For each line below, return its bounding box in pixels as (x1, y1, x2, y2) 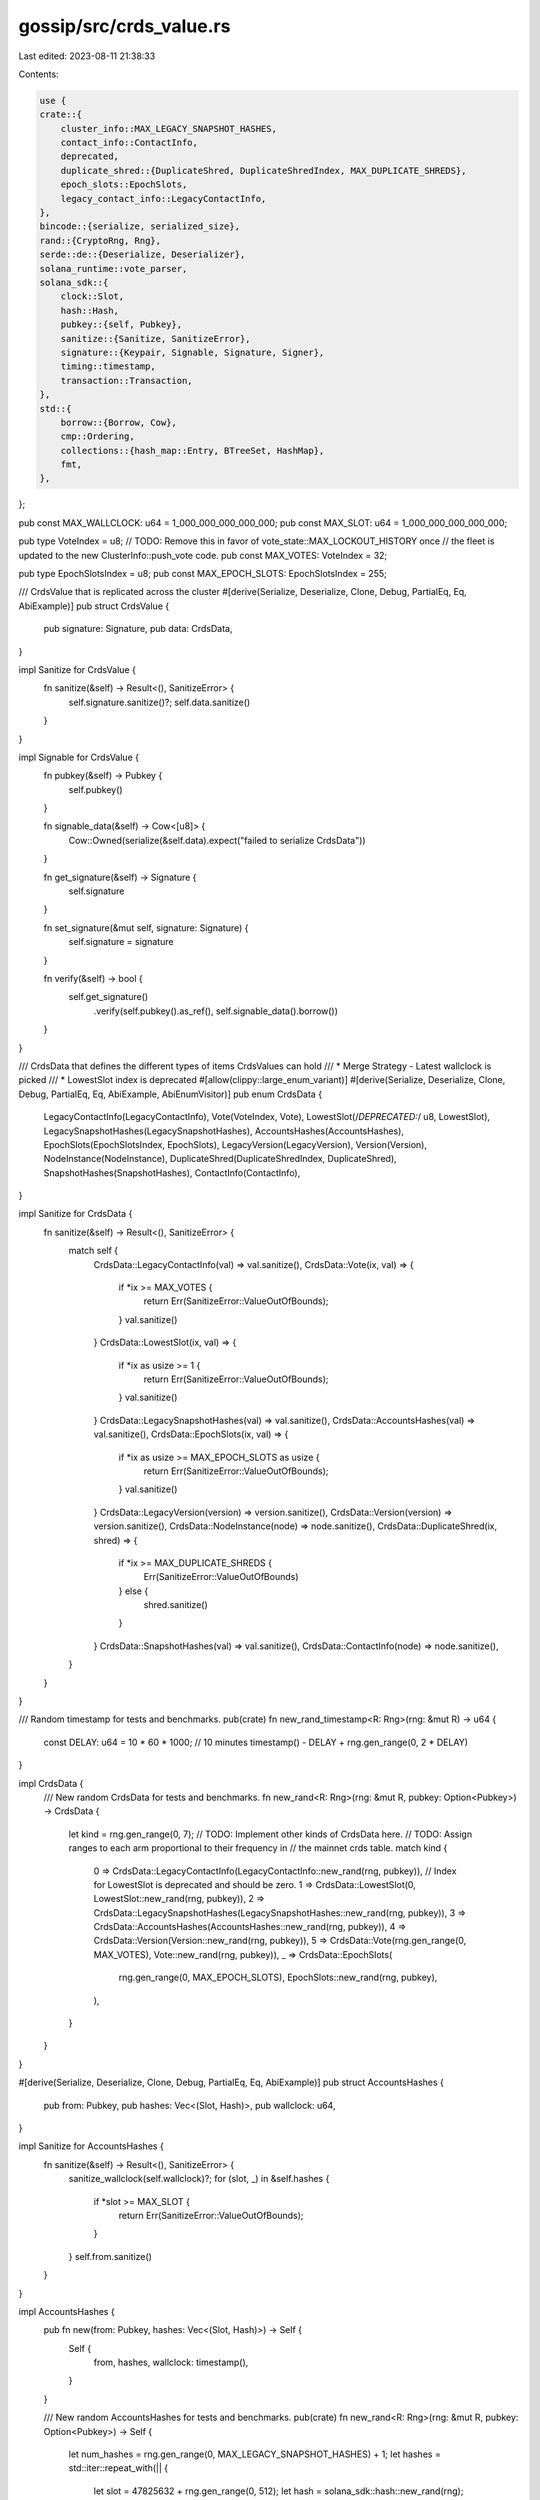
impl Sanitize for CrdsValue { (18, 663, 137, 675)
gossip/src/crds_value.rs (18, 15, 231, 37)
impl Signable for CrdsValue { (18, 751, 140, 763)
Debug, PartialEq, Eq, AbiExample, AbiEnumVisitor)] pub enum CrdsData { (18, 1088, 323, 1100)
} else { (118, 1585, 149, 1597)
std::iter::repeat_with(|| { (68, 2462, 169, 2474)
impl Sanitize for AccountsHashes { (18, 2140, 164, 2152)
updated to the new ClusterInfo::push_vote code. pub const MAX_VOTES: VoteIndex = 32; (18, 549, 388, 561)
